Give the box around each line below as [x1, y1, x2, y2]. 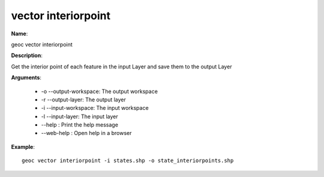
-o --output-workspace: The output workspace [41, 88, 158, 95]
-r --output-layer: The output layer [41, 96, 126, 103]
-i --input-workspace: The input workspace [41, 104, 149, 112]
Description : [11, 52, 43, 59]
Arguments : [11, 74, 42, 81]
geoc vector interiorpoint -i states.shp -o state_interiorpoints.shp [22, 157, 234, 164]
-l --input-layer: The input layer [41, 113, 118, 120]
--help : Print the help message [41, 121, 118, 128]
